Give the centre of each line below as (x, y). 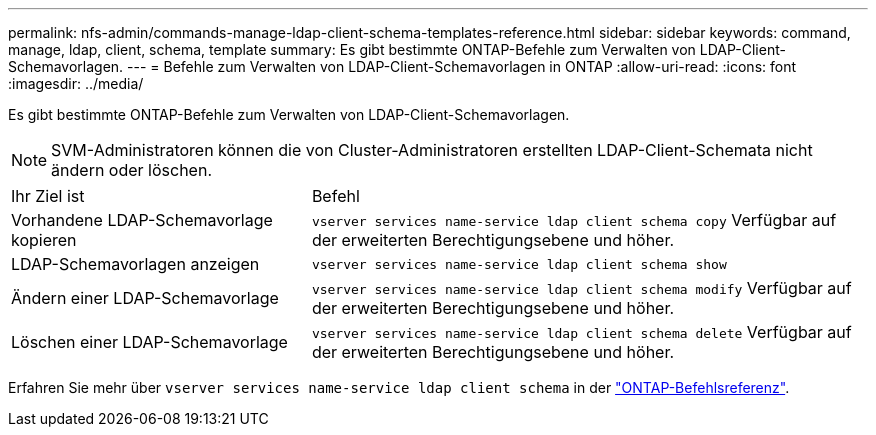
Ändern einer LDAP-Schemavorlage (145, 298)
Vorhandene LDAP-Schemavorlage (142, 220)
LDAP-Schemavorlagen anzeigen (135, 264)
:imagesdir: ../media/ (76, 83)
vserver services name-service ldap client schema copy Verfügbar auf (574, 220)
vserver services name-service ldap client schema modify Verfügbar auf (581, 288)
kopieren (44, 240)
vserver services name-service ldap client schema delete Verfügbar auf (581, 332)
